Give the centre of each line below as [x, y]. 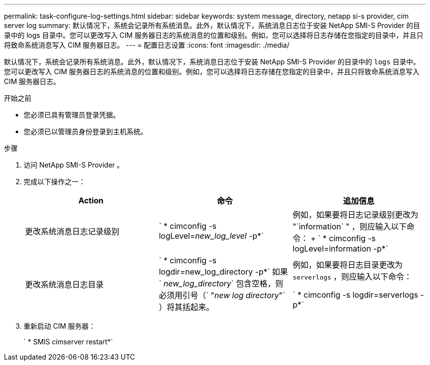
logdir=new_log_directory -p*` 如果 [223, 272]
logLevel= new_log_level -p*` [211, 236]
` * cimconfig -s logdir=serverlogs [355, 295]
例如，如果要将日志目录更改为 [348, 265]
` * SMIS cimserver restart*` [68, 342]
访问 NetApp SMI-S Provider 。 [74, 165]
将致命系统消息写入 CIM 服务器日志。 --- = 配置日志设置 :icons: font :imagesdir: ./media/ [147, 45]
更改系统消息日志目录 [65, 284]
